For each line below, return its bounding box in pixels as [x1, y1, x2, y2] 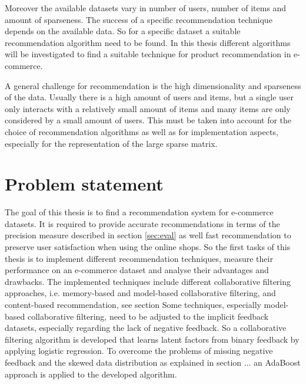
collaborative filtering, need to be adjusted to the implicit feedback [27, 310, 269, 322]
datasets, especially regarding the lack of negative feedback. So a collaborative [5, 321, 287, 334]
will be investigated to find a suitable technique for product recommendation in [5, 48, 291, 60]
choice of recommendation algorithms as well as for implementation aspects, [5, 125, 278, 137]
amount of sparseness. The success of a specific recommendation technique [5, 13, 272, 25]
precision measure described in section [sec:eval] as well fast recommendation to [5, 229, 291, 241]
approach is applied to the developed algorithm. [5, 367, 177, 380]
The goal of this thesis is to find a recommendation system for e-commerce [5, 206, 274, 218]
